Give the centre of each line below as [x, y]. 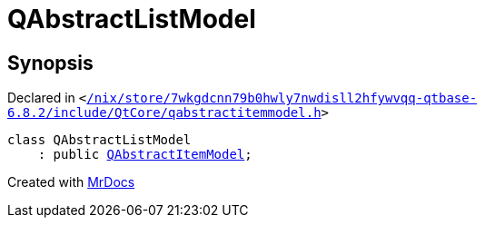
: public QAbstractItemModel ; [145, 155]
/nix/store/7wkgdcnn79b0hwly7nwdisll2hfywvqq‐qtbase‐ [282, 98]
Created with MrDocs [71, 182]
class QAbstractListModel [99, 140]
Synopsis [50, 63]
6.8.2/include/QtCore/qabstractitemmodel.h [164, 113]
